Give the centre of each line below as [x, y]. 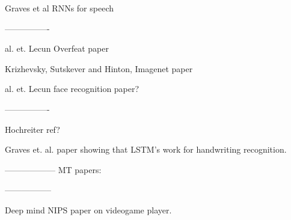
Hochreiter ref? [32, 129]
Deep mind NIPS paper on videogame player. [88, 209]
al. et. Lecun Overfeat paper [57, 48]
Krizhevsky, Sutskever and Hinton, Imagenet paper [99, 68]
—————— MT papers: [53, 169]
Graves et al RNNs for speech [60, 8]
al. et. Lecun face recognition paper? [72, 89]
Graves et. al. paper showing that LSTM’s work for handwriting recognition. [146, 149]
